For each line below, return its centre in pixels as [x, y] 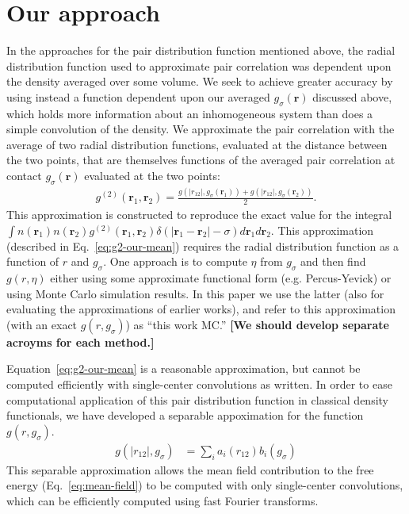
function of [33, 261]
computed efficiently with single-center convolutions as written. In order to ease [199, 384]
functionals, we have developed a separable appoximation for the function [185, 415]
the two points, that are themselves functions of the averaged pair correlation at [201, 160]
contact [24, 176]
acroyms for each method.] [80, 341]
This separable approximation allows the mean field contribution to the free [190, 469]
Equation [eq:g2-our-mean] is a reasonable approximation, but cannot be [183, 368]
